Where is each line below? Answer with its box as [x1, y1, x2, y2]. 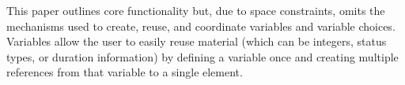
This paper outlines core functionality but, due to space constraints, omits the [6, 2, 385, 18]
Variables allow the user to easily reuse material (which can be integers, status [6, 33, 387, 50]
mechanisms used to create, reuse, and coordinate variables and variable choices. [6, 17, 396, 34]
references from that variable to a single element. [6, 64, 243, 80]
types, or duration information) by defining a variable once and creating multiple [6, 48, 399, 65]
